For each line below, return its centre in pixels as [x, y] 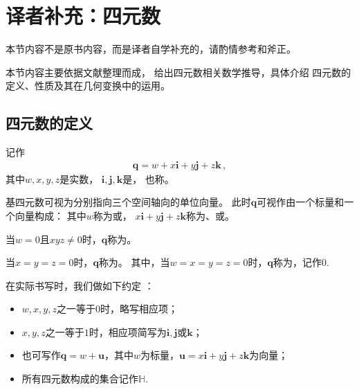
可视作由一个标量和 [301, 202]
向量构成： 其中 [50, 215]
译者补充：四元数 [83, 16]
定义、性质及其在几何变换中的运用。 [88, 86]
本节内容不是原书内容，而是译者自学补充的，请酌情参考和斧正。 [151, 49]
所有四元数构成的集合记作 [80, 379]
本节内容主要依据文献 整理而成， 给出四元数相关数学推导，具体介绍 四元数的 [178, 72]
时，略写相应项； [139, 309]
